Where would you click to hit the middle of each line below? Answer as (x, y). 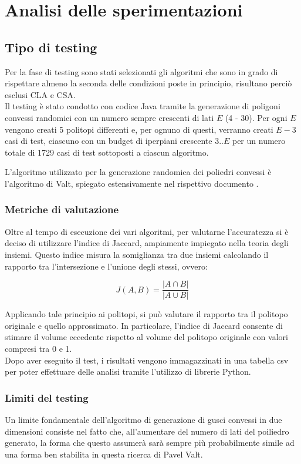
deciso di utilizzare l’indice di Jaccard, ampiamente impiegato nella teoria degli (147, 243)
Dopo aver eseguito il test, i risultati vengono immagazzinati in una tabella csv (147, 360)
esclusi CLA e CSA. (40, 94)
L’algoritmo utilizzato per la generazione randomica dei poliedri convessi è (138, 172)
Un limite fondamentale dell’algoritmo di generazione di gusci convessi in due (143, 419)
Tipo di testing (51, 47)
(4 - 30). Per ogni (256, 117)
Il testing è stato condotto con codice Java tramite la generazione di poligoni (143, 106)
